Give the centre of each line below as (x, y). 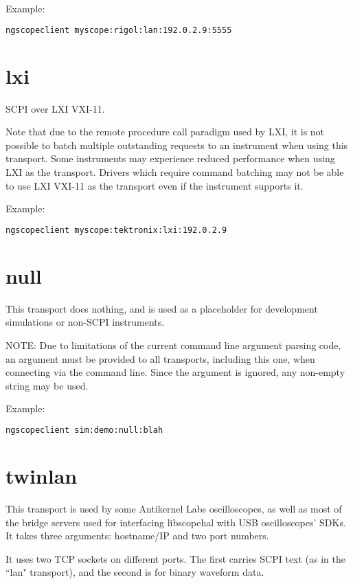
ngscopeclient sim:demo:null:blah (84, 430)
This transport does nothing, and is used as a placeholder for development (162, 308)
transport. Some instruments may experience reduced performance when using (170, 158)
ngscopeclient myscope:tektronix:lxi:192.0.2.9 (116, 230)
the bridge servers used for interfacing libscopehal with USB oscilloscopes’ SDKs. (176, 522)
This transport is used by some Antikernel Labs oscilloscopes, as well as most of (174, 508)
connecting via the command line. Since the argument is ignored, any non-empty (175, 372)
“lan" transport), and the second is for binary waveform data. (135, 572)
